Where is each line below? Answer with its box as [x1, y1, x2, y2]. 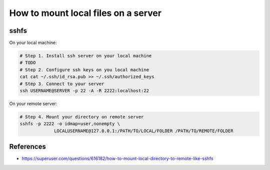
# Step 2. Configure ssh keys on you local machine [19, 67, 149, 72]
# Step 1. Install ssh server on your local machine [19, 53, 152, 59]
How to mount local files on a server [9, 7, 162, 18]
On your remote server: [9, 100, 57, 107]
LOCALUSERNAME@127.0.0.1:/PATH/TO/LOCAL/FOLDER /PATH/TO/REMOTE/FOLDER [54, 128, 233, 134]
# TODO [19, 60, 36, 66]
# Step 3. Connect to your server [19, 81, 104, 87]
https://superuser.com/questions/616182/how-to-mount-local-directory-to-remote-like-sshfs [21, 156, 213, 162]
